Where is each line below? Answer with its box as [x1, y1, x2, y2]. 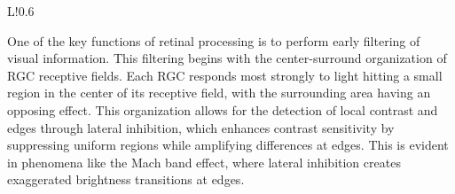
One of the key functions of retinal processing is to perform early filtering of [7, 31, 420, 50]
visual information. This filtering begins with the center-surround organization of [7, 49, 447, 67]
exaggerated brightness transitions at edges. [7, 170, 245, 189]
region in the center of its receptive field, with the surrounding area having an [7, 83, 431, 102]
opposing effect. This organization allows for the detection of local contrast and [7, 100, 438, 119]
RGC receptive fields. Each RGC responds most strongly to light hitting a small [7, 66, 443, 84]
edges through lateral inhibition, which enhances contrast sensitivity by [7, 118, 395, 136]
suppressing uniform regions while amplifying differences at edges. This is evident [7, 136, 449, 154]
